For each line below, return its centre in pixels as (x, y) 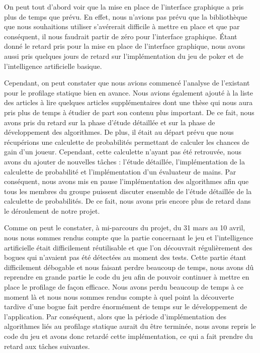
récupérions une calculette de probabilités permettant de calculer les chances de (127, 142)
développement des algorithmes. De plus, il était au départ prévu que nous (119, 132)
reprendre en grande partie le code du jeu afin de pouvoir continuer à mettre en (127, 277)
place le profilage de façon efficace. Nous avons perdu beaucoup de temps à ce (124, 287)
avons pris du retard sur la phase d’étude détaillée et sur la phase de (110, 122)
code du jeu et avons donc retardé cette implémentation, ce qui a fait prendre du (128, 336)
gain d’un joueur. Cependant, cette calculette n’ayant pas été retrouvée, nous (123, 152)
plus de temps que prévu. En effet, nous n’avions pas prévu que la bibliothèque (126, 16)
